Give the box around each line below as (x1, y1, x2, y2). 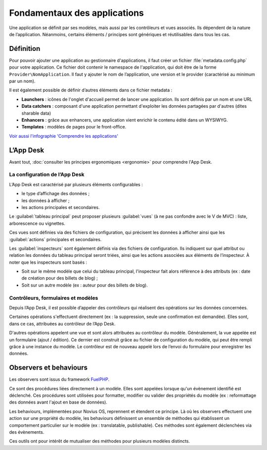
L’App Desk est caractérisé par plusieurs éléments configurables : (9, 181, 143, 187)
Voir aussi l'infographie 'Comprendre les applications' (9, 133, 119, 139)
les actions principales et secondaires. (21, 204, 100, 210)
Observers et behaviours (9, 364, 88, 372)
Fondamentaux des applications (9, 7, 144, 18)
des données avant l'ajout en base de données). (9, 399, 107, 405)
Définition (9, 44, 41, 53)
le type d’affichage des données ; (21, 191, 90, 197)
